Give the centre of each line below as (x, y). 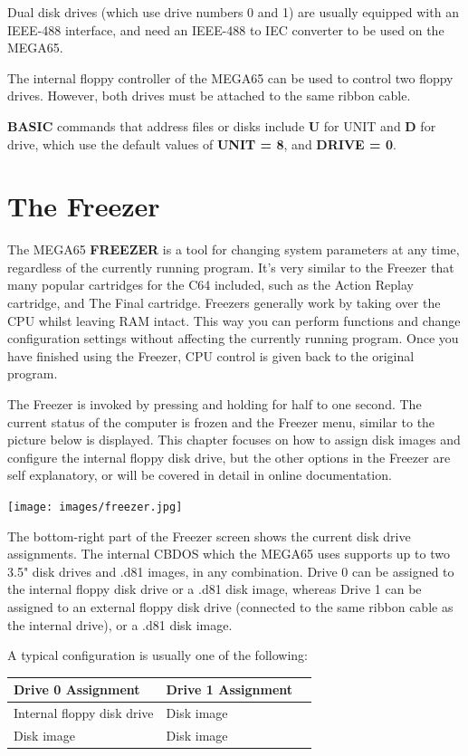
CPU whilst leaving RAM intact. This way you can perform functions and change (234, 320)
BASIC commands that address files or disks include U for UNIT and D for (222, 125)
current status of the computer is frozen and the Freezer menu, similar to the (221, 421)
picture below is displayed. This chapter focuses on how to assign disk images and (234, 440)
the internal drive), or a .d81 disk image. (120, 624)
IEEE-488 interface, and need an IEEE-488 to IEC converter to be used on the (226, 29)
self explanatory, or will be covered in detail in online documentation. (200, 475)
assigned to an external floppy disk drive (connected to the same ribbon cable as (230, 607)
